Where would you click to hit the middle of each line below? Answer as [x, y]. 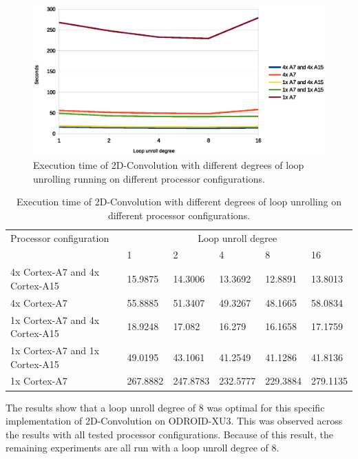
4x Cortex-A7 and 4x [55, 272]
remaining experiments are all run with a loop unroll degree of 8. [143, 448]
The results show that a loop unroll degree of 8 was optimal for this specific [165, 407]
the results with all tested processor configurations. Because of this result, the [169, 434]
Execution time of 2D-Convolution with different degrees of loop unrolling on [179, 202]
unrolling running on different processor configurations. [149, 178]
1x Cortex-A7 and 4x [55, 319]
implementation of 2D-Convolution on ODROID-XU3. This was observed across [174, 421]
